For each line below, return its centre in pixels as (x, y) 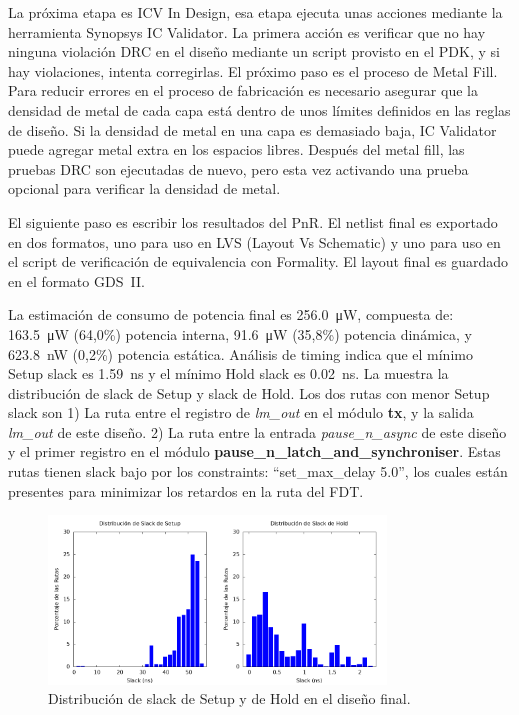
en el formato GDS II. (76, 280)
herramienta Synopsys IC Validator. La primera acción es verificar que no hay (247, 31)
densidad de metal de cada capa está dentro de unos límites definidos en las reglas (259, 109)
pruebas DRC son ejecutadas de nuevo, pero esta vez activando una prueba (238, 168)
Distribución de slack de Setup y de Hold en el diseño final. (229, 698)
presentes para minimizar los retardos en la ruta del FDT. (186, 490)
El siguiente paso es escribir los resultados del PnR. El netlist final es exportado (253, 221)
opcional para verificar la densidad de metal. (144, 188)
